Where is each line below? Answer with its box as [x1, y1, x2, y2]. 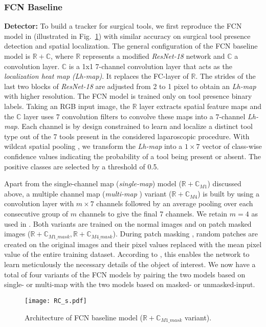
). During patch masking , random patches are [113, 228, 258, 239]
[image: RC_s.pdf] [25, 297, 87, 304]
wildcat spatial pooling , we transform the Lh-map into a [4, 141, 183, 151]
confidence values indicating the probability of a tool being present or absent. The [4, 150, 261, 161]
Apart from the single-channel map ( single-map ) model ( [4, 178, 182, 189]
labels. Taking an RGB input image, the [4, 100, 130, 111]
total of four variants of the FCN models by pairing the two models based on [4, 269, 246, 279]
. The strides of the [195, 71, 256, 81]
